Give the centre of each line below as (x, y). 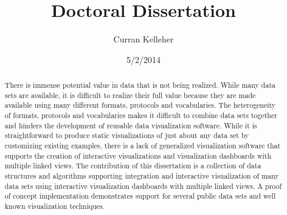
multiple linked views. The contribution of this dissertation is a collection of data (133, 166)
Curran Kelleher (143, 39)
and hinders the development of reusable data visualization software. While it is (131, 125)
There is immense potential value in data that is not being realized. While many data (140, 85)
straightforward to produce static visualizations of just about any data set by (127, 135)
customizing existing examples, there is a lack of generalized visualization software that (143, 146)
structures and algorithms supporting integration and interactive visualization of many (142, 176)
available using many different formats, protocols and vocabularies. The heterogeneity (140, 105)
